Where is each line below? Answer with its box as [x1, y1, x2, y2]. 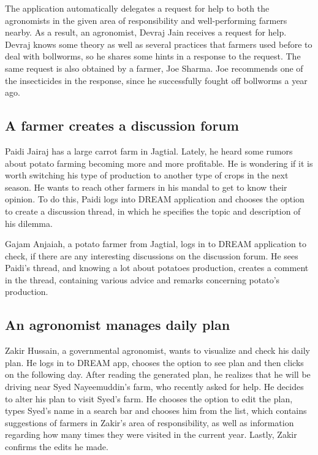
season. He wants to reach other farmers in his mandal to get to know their [5, 180, 287, 193]
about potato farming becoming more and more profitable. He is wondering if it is [5, 156, 313, 169]
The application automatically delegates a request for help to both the [5, 2, 270, 14]
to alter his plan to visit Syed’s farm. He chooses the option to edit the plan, [5, 392, 293, 405]
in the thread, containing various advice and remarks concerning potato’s [5, 273, 280, 286]
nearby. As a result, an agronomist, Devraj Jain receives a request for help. [5, 26, 287, 39]
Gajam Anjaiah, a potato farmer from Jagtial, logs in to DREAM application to [5, 237, 306, 250]
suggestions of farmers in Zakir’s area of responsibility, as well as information [5, 416, 294, 429]
